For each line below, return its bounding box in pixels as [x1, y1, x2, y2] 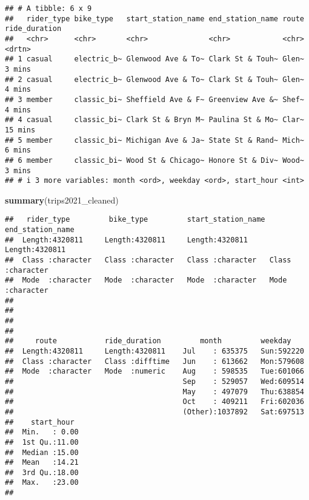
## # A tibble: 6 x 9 [5, 4, 92, 13]
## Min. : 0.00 [5, 428, 79, 437]
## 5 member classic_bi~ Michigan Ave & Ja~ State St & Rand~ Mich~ [5, 135, 304, 145]
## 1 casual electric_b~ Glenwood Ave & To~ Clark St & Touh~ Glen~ [5, 55, 304, 64]
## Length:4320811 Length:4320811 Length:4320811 [5, 235, 248, 244]
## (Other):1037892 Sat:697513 [5, 407, 304, 416]
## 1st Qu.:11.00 [5, 437, 79, 447]
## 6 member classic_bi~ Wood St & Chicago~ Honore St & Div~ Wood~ [5, 156, 304, 165]
